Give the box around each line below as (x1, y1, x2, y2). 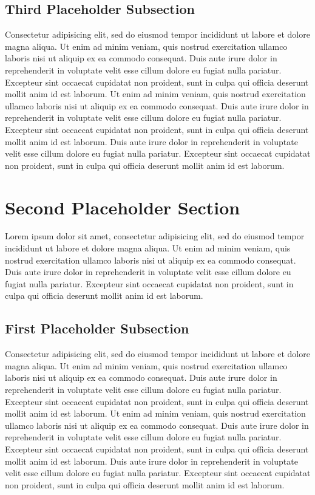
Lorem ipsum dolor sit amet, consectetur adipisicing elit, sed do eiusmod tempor (5, 230, 305, 242)
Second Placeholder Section (5, 194, 240, 219)
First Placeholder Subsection (5, 319, 189, 338)
